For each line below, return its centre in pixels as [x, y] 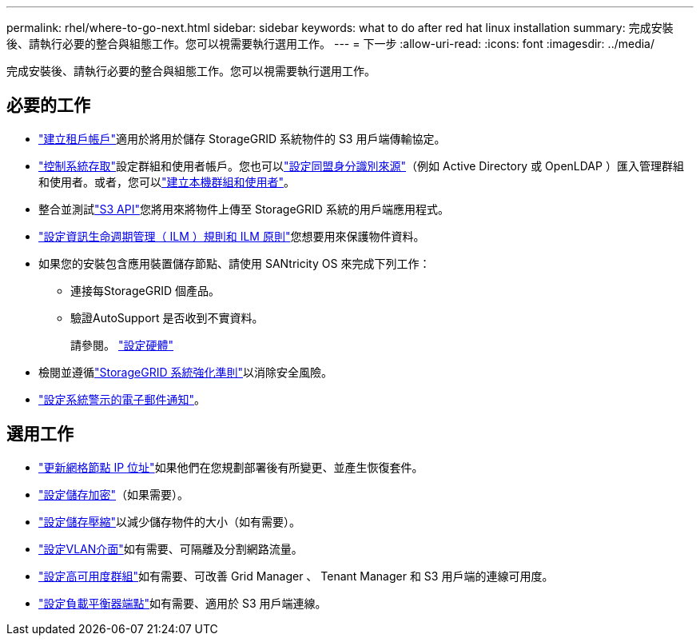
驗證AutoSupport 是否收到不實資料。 [167, 317]
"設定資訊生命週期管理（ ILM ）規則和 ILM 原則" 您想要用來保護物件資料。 [232, 236]
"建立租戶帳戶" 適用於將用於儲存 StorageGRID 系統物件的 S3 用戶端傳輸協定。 [242, 138]
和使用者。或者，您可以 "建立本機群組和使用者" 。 [167, 181]
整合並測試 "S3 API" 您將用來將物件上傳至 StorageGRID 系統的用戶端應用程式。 [244, 209]
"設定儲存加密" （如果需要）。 [114, 494]
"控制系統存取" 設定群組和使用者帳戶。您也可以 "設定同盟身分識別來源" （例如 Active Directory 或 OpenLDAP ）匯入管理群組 [361, 165]
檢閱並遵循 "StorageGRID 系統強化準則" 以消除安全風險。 [185, 372]
